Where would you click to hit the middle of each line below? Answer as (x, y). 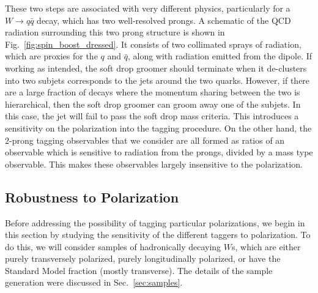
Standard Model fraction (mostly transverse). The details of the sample (139, 270)
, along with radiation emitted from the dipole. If (220, 56)
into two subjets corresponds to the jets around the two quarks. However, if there (157, 80)
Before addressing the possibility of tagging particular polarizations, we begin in (155, 222)
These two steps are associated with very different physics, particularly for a (148, 8)
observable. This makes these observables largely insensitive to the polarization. (154, 164)
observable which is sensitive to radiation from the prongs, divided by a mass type (159, 152)
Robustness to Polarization (92, 197)
